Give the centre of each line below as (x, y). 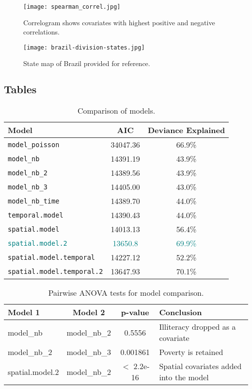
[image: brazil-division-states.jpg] (84, 47)
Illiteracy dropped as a (197, 327)
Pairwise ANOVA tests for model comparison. (126, 293)
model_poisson (34, 144)
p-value (135, 312)
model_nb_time (34, 201)
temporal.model (36, 215)
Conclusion (181, 312)
